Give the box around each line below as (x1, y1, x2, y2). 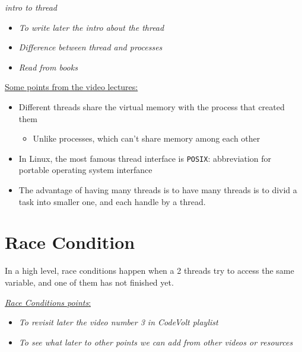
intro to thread (5, 1, 58, 13)
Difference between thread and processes (18, 41, 163, 53)
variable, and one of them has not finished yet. (5, 276, 174, 288)
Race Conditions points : (5, 296, 91, 308)
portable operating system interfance (18, 164, 152, 176)
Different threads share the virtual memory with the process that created (18, 100, 285, 113)
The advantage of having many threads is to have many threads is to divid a (18, 184, 297, 196)
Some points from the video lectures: (5, 81, 138, 93)
